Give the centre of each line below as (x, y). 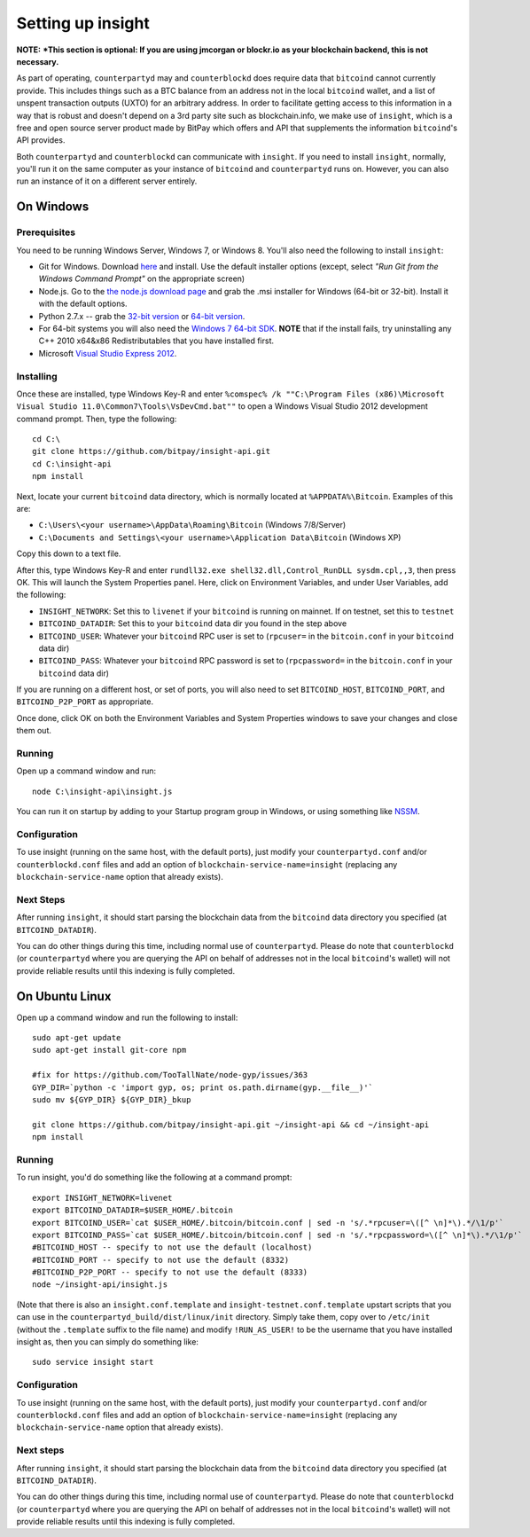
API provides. (41, 140)
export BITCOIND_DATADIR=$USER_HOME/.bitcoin (133, 1210)
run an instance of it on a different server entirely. (107, 181)
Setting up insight (83, 23)
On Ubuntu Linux (64, 996)
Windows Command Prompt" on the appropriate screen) (142, 278)
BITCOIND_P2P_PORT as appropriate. (85, 702)
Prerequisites (46, 232)
